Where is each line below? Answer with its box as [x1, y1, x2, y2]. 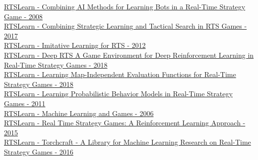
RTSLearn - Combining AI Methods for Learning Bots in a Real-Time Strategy [4, 1, 246, 11]
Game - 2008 [4, 11, 43, 21]
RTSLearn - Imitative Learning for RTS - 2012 [4, 40, 146, 50]
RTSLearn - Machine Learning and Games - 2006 [4, 108, 154, 118]
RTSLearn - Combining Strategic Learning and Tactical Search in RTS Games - [4, 21, 247, 31]
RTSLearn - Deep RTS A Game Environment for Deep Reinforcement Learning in [4, 49, 254, 60]
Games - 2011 [4, 98, 46, 108]
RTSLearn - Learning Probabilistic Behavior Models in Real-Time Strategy [4, 88, 233, 99]
